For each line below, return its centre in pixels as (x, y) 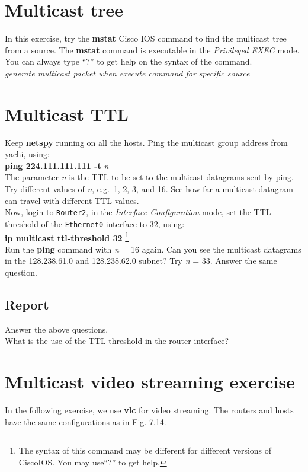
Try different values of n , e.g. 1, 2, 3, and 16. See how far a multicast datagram (149, 189)
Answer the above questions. (57, 329)
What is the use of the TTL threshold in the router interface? (117, 341)
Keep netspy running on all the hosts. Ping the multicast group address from (146, 142)
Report (27, 304)
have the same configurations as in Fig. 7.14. (86, 421)
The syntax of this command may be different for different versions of (145, 450)
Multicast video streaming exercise (150, 382)
